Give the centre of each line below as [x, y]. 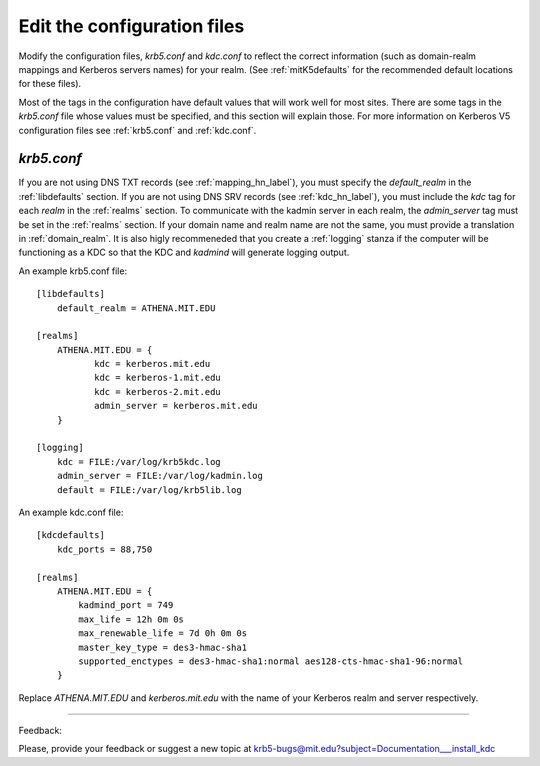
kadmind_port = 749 [126, 605]
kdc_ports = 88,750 [104, 549]
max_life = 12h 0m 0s [131, 619]
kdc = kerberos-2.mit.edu [157, 391]
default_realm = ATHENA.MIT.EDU [136, 308]
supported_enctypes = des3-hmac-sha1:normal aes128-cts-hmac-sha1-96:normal [271, 661]
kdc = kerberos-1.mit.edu [157, 378]
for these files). [50, 84]
